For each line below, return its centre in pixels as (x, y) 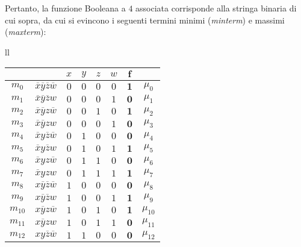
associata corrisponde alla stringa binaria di (216, 8)
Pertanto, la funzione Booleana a (65, 8)
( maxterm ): (26, 32)
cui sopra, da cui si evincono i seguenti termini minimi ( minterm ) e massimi (145, 20)
